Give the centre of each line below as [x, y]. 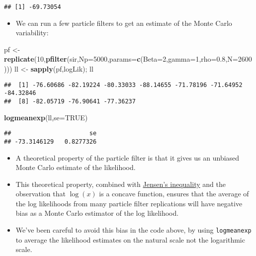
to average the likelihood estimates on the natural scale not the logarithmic [130, 239]
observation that [41, 194]
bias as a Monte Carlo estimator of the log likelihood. [97, 213]
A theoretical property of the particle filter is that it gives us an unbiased [128, 157]
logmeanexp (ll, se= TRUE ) [46, 117]
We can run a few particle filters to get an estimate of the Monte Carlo [124, 23]
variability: [32, 33]
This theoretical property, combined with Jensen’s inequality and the [121, 184]
